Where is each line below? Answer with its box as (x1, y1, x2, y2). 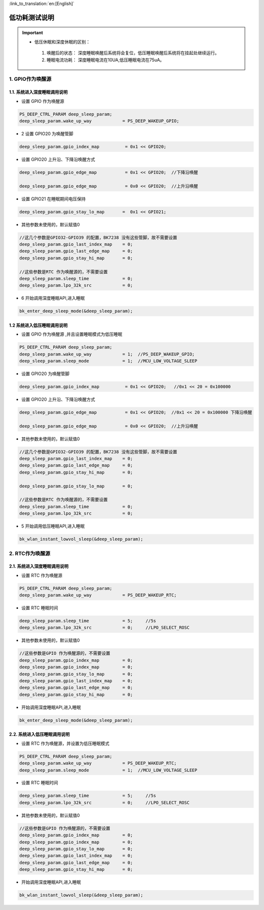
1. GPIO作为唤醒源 (9, 76, 51, 83)
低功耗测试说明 (9, 13, 54, 22)
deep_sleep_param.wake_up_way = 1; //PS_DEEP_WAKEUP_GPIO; (19, 351, 195, 357)
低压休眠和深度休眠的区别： (34, 39, 90, 45)
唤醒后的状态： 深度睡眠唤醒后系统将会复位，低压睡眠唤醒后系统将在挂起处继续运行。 (46, 50, 220, 56)
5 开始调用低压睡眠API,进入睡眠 (21, 523, 85, 529)
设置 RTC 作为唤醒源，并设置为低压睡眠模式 (21, 740, 110, 746)
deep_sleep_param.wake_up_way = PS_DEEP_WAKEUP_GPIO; (19, 118, 179, 123)
